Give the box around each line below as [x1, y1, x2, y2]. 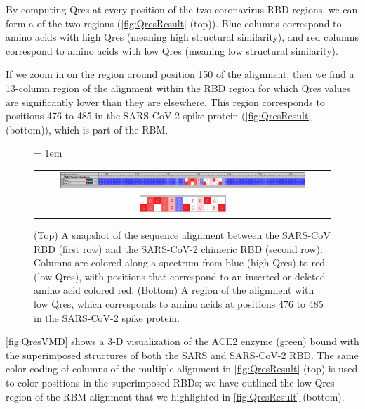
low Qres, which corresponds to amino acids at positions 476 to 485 [34, 297, 324, 311]
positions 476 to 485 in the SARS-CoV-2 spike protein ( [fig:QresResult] [6, 108, 312, 123]
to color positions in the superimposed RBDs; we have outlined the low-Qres [6, 375, 335, 389]
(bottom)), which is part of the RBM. [6, 122, 168, 136]
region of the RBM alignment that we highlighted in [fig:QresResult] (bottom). [6, 389, 345, 403]
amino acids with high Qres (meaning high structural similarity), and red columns [6, 30, 359, 44]
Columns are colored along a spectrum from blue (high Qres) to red [34, 255, 326, 270]
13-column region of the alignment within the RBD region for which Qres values [6, 80, 351, 95]
